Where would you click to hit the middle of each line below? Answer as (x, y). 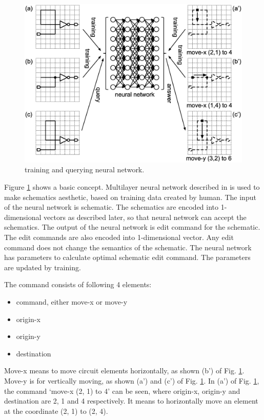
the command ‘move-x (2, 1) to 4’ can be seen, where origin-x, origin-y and (122, 391)
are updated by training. (43, 267)
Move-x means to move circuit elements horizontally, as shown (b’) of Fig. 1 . (124, 371)
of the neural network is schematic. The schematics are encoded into (111, 207)
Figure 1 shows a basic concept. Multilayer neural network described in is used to (132, 187)
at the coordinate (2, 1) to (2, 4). (56, 411)
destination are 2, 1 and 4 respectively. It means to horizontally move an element (131, 401)
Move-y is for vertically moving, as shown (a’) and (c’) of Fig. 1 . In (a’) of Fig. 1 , (132, 380)
